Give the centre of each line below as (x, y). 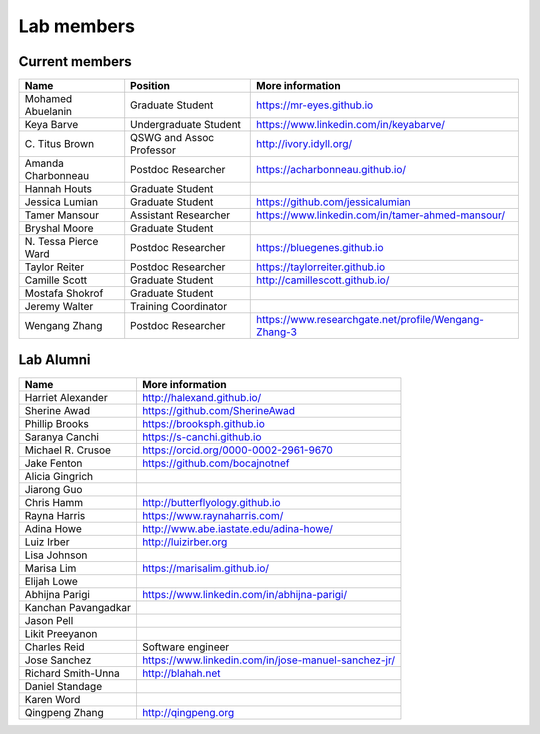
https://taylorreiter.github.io (320, 267)
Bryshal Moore (59, 228)
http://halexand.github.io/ (201, 397)
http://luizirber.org (184, 542)
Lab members (76, 26)
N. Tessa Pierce (61, 242)
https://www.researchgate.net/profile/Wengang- (370, 320)
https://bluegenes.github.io (320, 248)
